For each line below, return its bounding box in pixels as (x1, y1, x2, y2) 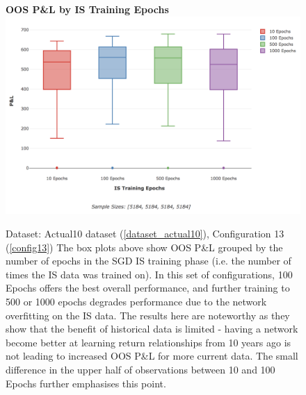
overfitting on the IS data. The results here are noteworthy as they (6, 308, 290, 322)
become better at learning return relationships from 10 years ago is (6, 335, 291, 349)
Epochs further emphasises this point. (6, 376, 166, 390)
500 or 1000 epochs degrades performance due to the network (6, 294, 267, 309)
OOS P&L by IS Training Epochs (6, 2, 169, 16)
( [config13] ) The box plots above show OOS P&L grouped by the (6, 239, 283, 254)
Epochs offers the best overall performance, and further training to (6, 280, 290, 295)
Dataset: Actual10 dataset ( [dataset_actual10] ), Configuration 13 (6, 226, 284, 241)
